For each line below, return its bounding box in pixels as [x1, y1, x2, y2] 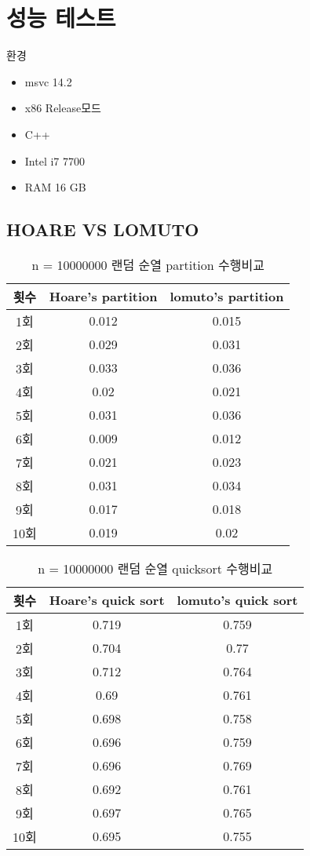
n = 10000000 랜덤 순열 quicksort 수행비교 [38, 559, 273, 577]
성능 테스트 [6, 2, 116, 34]
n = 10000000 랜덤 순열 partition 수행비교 [31, 255, 264, 274]
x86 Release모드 [24, 100, 101, 116]
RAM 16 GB [24, 179, 86, 195]
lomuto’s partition [170, 287, 284, 306]
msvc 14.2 [24, 73, 72, 89]
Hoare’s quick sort [49, 591, 165, 610]
